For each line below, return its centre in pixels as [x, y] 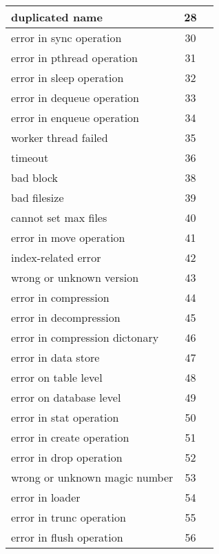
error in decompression [66, 317]
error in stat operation [65, 417]
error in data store [55, 357]
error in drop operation [67, 457]
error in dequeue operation [75, 98]
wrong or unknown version [75, 277]
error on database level [66, 397]
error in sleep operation [67, 78]
